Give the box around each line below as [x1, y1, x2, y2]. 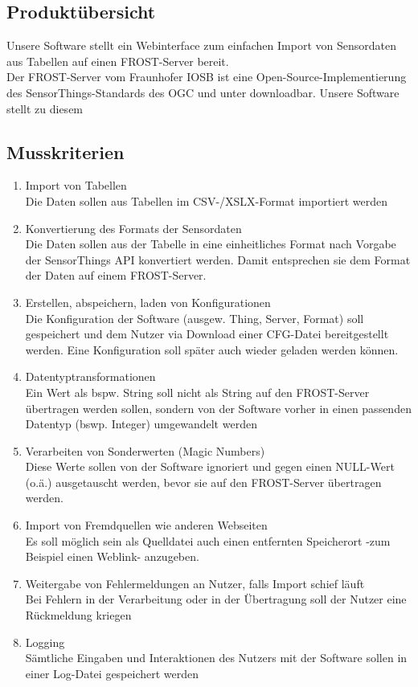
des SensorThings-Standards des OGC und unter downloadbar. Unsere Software [6, 84, 400, 100]
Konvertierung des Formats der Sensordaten [25, 219, 242, 236]
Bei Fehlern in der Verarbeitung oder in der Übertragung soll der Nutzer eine [25, 591, 407, 607]
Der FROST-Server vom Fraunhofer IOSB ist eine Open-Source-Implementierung [6, 68, 407, 85]
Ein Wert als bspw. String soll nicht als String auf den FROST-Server [25, 383, 370, 400]
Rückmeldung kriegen [25, 607, 132, 624]
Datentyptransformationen [25, 368, 156, 385]
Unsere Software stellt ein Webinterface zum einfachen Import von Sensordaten [6, 37, 396, 54]
